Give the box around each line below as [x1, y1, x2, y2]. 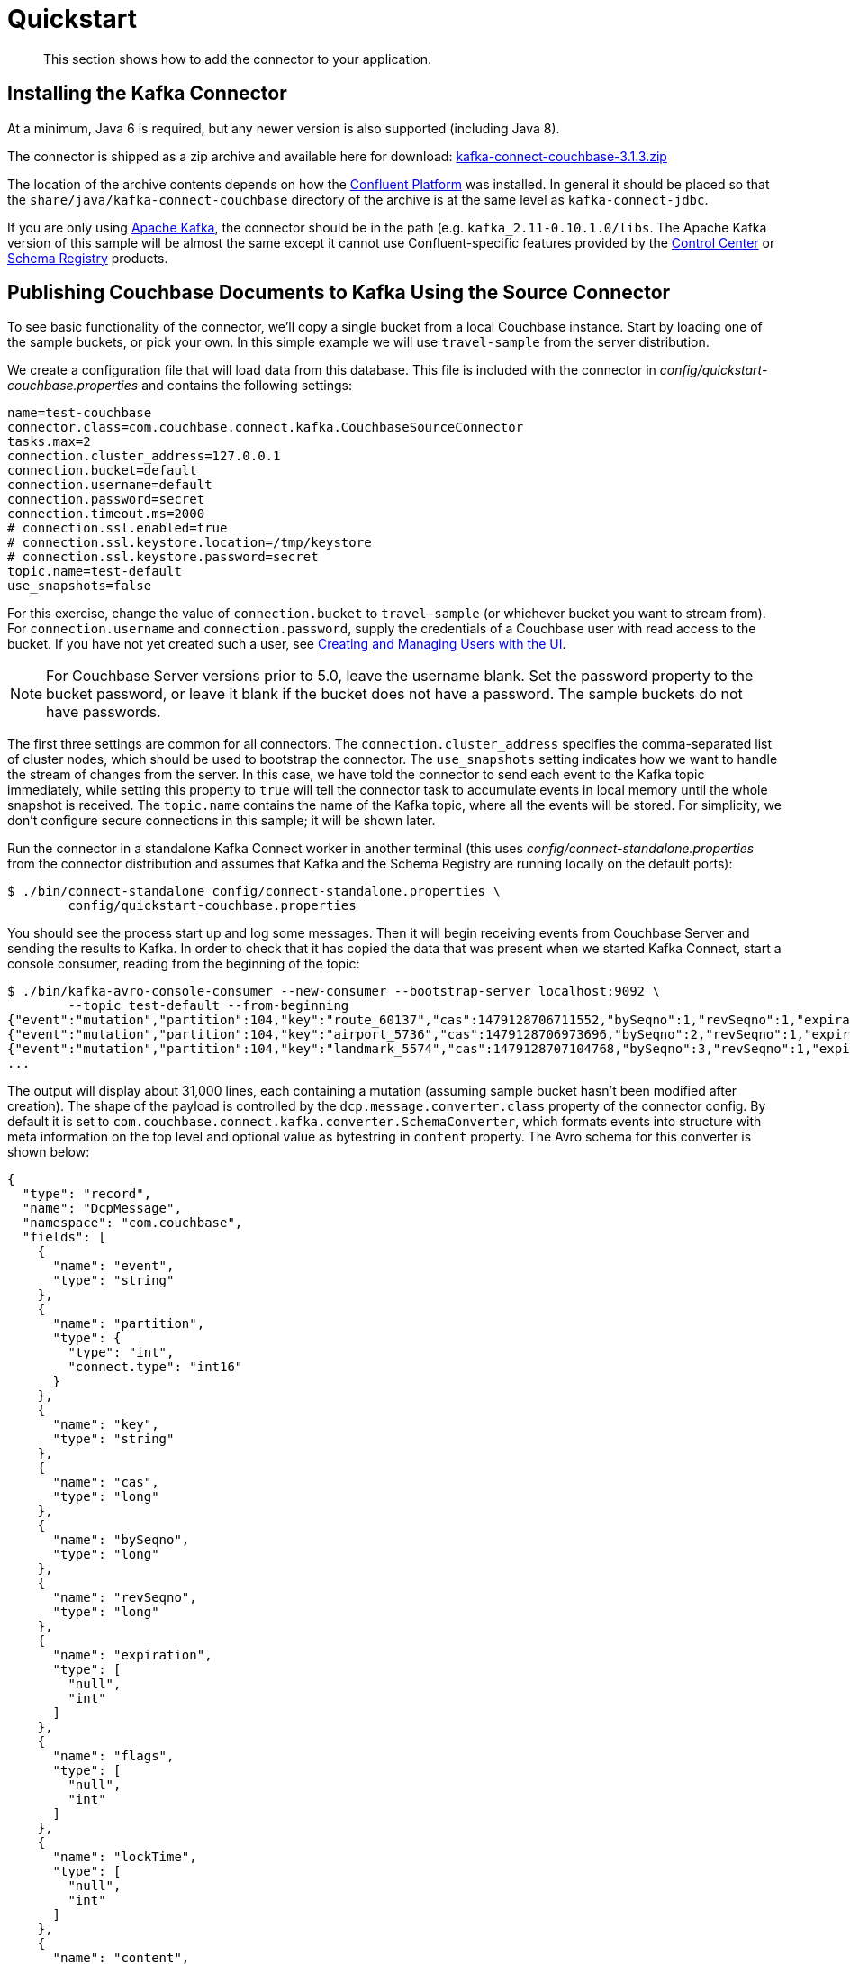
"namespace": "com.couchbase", [22, 1215, 243, 1231]
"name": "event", [52, 1259, 175, 1274]
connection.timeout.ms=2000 [7, 506, 205, 522]
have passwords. [46, 703, 161, 722]
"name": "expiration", [52, 1648, 212, 1663]
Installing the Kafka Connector [7, 82, 287, 105]
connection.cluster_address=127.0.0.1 [7, 449, 281, 464]
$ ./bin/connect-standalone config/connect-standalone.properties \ [7, 884, 501, 899]
